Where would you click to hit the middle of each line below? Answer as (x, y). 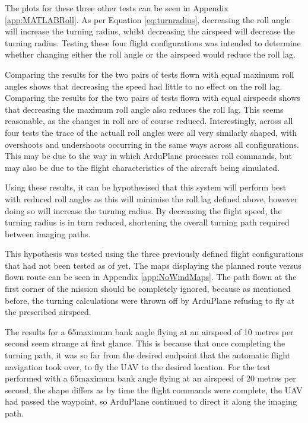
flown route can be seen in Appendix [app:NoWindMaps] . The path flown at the (151, 277)
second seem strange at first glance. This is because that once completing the (145, 343)
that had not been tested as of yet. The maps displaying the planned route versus (153, 265)
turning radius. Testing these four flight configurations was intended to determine (153, 42)
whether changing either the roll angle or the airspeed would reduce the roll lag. (150, 54)
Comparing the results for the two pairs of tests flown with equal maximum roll (150, 74)
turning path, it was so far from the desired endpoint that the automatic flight (148, 355)
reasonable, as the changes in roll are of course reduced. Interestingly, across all (149, 121)
